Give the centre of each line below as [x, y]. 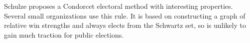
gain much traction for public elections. [64, 34]
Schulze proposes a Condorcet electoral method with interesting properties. [119, 6]
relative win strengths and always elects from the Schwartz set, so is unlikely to [125, 25]
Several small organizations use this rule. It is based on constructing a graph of [125, 15]
